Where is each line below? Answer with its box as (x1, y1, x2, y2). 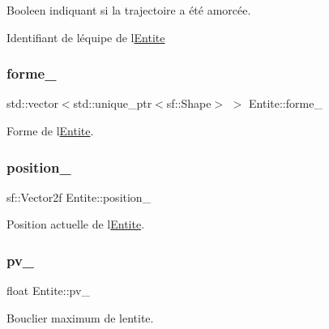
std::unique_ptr (73, 95, 152, 112)
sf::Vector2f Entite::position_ (6, 188, 152, 205)
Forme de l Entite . (6, 122, 94, 139)
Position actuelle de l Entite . (6, 216, 145, 233)
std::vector (6, 95, 58, 112)
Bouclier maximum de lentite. (6, 309, 154, 326)
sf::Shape (166, 95, 211, 112)
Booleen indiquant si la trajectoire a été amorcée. (6, 2, 251, 18)
